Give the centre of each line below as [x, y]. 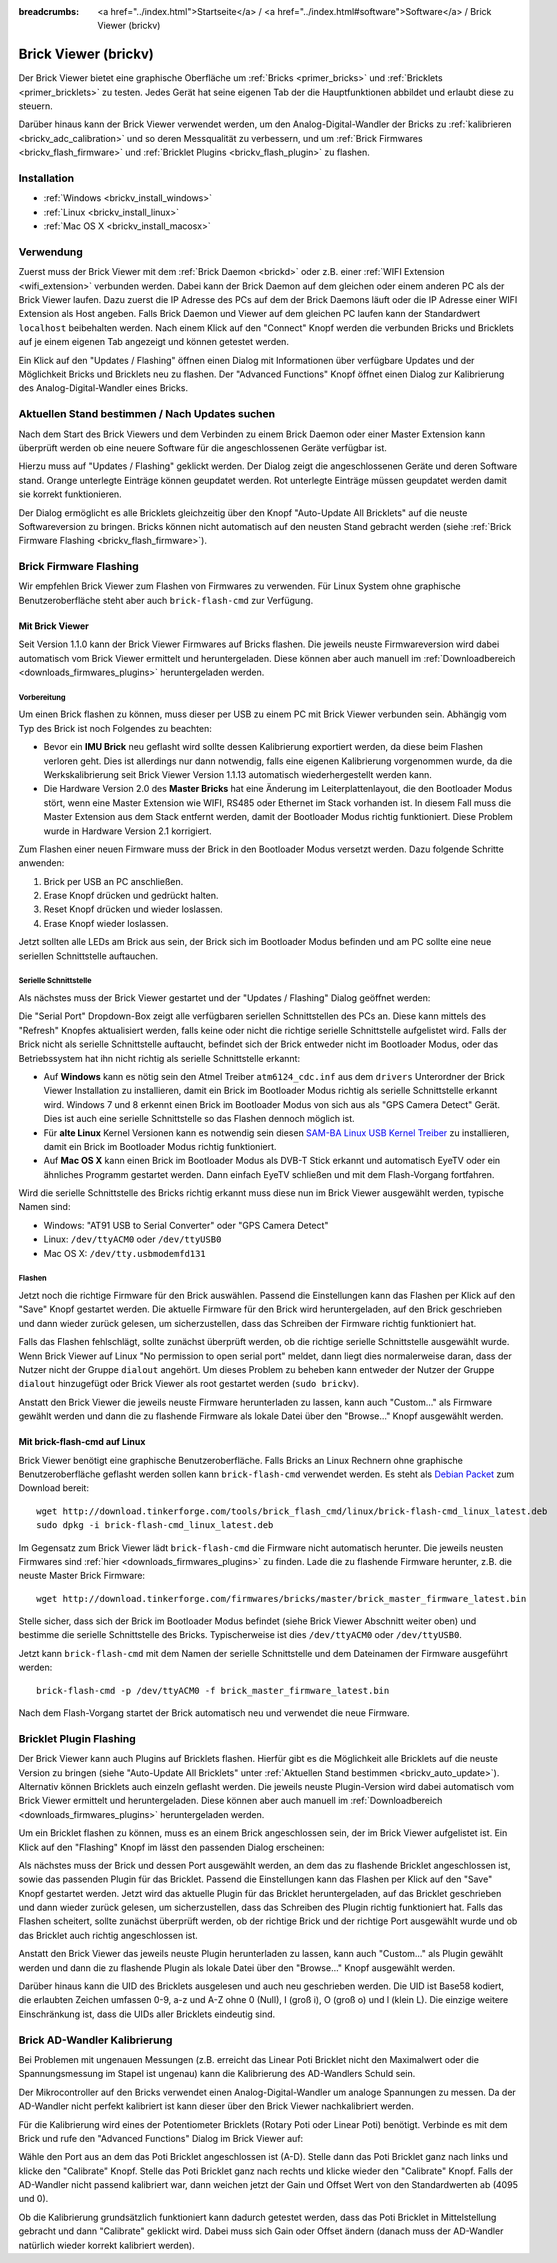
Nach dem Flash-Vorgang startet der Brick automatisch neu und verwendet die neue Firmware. [214, 1713]
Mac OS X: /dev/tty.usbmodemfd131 [125, 1253]
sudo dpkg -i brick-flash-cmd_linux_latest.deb [155, 1525]
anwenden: [41, 863]
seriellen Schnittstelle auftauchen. [88, 956]
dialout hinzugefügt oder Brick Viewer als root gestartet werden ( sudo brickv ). [189, 1384]
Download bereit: [54, 1488]
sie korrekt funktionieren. [70, 494]
